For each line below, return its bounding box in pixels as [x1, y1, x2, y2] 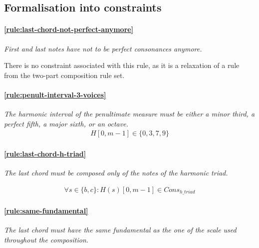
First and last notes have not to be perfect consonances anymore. [4, 43, 202, 53]
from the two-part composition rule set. [4, 69, 125, 80]
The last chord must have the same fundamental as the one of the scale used [4, 224, 237, 235]
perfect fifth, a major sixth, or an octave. [4, 118, 128, 128]
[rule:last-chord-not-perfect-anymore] [4, 24, 134, 34]
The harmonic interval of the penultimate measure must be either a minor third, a [4, 108, 255, 119]
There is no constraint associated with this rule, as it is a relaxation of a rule [4, 60, 240, 70]
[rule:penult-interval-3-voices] [4, 89, 106, 99]
